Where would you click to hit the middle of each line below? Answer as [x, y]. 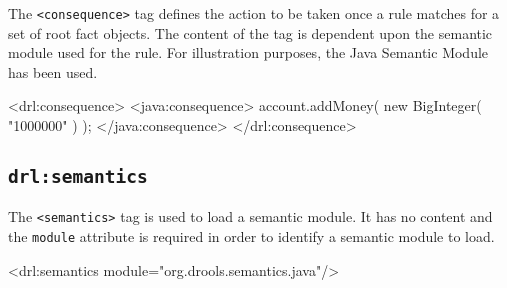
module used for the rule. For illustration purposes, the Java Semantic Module [248, 52]
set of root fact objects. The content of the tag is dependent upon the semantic [250, 32]
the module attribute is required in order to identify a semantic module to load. [251, 236]
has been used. [53, 71]
